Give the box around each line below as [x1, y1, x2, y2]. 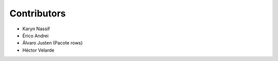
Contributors [9, 8, 66, 19]
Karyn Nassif [22, 26, 50, 32]
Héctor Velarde [22, 47, 55, 53]
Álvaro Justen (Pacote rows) [22, 40, 83, 46]
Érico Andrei [22, 32, 49, 38]
